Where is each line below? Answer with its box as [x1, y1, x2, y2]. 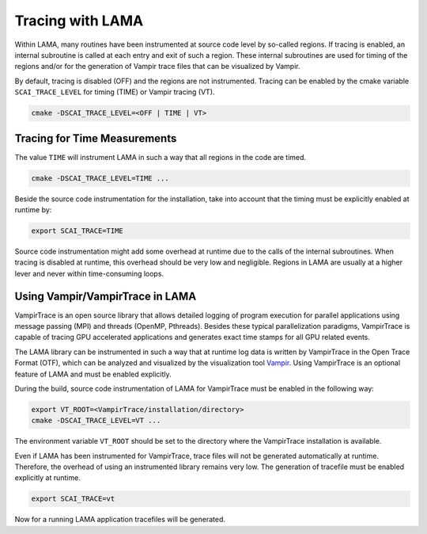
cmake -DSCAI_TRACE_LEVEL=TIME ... [31, 174, 169, 182]
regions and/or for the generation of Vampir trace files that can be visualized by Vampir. [14, 62, 300, 71]
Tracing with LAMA [14, 12, 144, 29]
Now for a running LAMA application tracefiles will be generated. [14, 515, 225, 524]
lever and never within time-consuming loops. [14, 269, 164, 278]
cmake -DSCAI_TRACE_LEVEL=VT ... [31, 416, 161, 425]
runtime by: [14, 204, 52, 214]
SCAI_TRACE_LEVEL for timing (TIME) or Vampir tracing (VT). [14, 87, 215, 97]
